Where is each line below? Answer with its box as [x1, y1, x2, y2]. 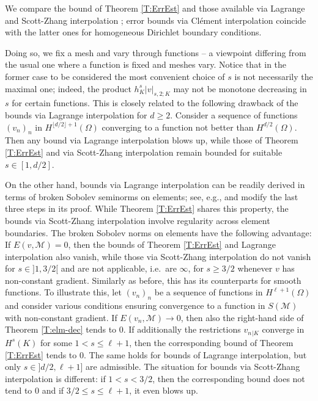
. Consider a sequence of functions [170, 108, 298, 121]
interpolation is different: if [5, 372, 106, 385]
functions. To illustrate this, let [5, 286, 122, 298]
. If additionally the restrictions [123, 323, 241, 336]
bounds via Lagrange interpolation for [5, 108, 147, 121]
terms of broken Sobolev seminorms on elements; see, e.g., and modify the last [5, 190, 298, 203]
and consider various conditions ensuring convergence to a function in [5, 299, 265, 312]
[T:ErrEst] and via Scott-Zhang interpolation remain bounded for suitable [5, 145, 283, 158]
